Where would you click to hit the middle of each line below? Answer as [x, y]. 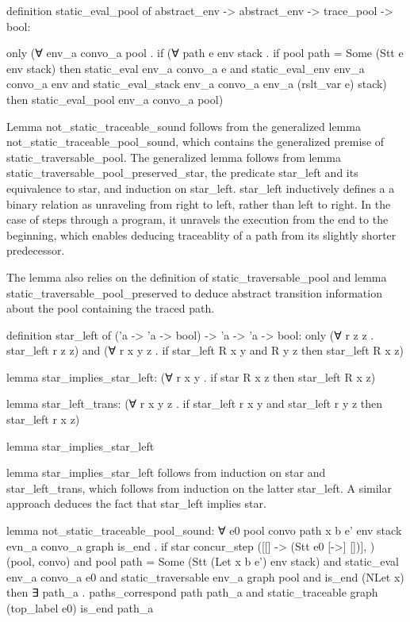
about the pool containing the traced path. [111, 308]
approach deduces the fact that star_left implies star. [136, 503]
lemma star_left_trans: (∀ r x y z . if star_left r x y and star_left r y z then [195, 403]
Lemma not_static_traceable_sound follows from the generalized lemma [184, 126]
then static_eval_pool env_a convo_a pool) [115, 99]
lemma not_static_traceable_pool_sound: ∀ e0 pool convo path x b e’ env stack [204, 530]
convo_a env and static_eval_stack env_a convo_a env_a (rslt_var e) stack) [197, 84]
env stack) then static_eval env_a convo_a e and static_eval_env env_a [186, 68]
